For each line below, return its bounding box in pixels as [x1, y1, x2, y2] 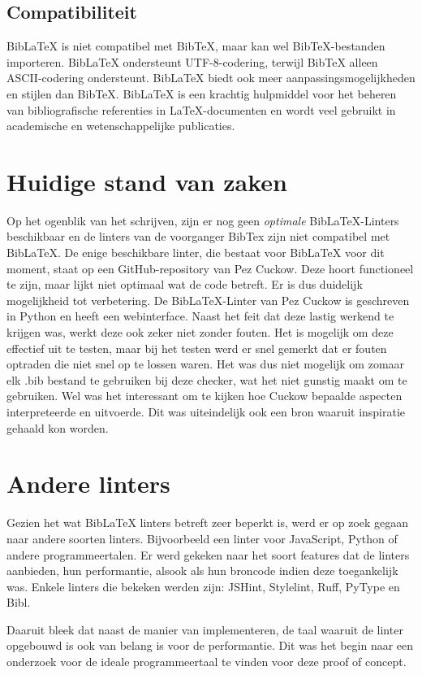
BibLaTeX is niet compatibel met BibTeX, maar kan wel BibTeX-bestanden [6, 37, 385, 54]
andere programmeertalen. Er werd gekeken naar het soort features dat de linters [6, 546, 410, 563]
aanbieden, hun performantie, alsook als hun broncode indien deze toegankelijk [6, 562, 398, 579]
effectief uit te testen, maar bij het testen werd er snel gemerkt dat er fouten [6, 339, 387, 356]
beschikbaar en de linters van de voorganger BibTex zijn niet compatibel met [6, 228, 390, 245]
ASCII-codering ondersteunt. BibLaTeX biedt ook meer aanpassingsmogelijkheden [6, 69, 416, 86]
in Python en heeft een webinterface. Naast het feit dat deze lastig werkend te [6, 307, 394, 324]
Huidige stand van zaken [6, 164, 287, 198]
